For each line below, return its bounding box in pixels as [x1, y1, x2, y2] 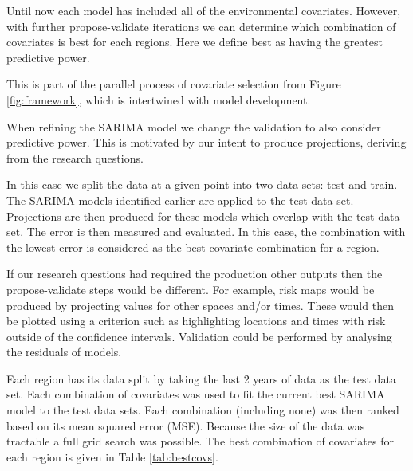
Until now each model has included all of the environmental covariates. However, [6, 2, 401, 18]
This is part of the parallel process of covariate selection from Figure [6, 76, 341, 92]
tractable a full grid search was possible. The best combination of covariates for [6, 433, 394, 449]
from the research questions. [6, 149, 144, 166]
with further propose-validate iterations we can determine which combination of [6, 18, 396, 34]
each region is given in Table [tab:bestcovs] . [6, 448, 218, 465]
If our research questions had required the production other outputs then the [6, 265, 383, 282]
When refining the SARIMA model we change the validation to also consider [6, 118, 381, 135]
